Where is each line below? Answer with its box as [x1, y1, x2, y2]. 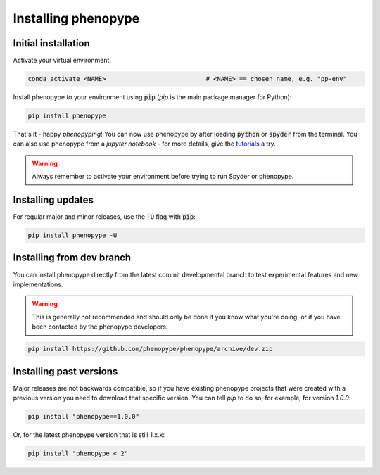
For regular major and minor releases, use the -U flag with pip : [13, 213, 196, 221]
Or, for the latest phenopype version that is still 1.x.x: [13, 430, 165, 439]
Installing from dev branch [13, 252, 132, 264]
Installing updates [13, 194, 94, 205]
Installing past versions [13, 365, 118, 377]
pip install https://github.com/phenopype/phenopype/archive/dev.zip [27, 345, 273, 353]
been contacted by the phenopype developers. [32, 322, 168, 331]
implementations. [13, 280, 63, 289]
